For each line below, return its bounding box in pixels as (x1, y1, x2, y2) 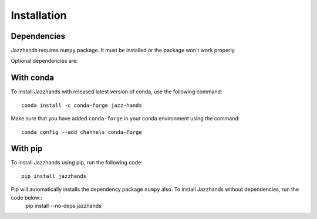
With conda (11, 73, 55, 83)
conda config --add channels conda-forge (21, 129, 142, 135)
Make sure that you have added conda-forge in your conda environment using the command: (11, 115, 240, 122)
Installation (11, 9, 67, 22)
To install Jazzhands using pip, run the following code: (11, 159, 143, 166)
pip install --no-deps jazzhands (25, 203, 102, 209)
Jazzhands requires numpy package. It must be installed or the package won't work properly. (11, 47, 236, 54)
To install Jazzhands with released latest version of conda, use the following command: (11, 88, 222, 95)
